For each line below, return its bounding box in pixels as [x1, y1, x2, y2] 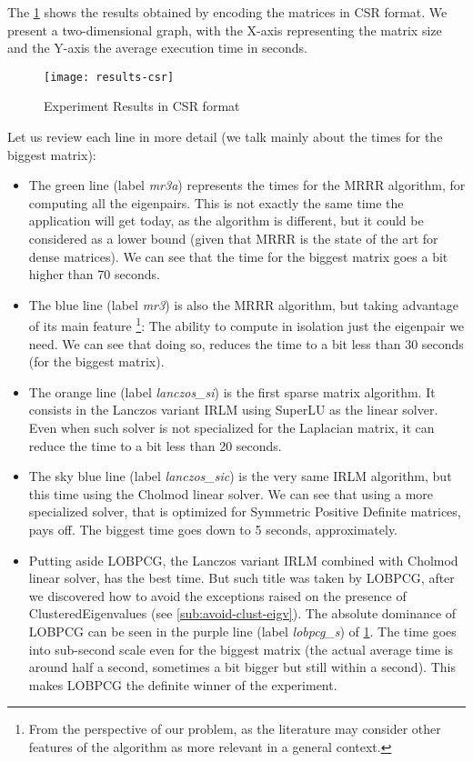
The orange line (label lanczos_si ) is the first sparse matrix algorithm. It [28, 382, 436, 401]
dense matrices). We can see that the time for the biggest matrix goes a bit [28, 246, 448, 266]
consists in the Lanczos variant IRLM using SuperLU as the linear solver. [28, 400, 438, 419]
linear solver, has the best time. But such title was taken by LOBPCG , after [28, 568, 455, 587]
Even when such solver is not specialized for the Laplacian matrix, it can [28, 418, 435, 436]
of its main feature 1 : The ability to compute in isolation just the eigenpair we [28, 314, 465, 336]
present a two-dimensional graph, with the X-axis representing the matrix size [7, 20, 442, 39]
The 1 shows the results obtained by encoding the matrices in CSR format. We [7, 3, 448, 21]
